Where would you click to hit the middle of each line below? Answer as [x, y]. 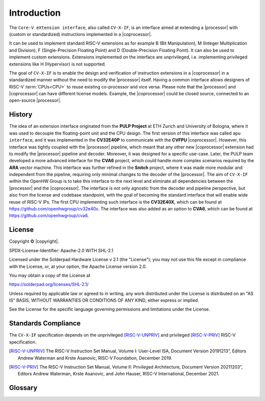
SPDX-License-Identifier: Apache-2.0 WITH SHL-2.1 [61, 250]
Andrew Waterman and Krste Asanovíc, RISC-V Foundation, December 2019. [95, 358]
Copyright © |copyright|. [34, 241]
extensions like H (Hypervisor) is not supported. [57, 64]
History [21, 115]
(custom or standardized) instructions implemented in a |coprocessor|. [80, 34]
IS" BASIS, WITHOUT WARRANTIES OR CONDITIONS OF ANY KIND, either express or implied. [104, 300]
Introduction [35, 13]
